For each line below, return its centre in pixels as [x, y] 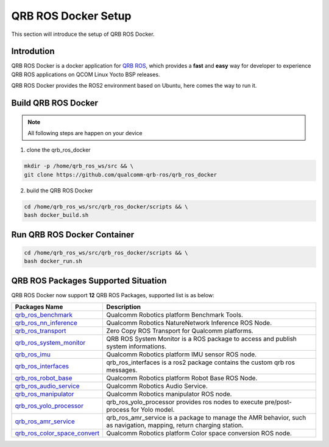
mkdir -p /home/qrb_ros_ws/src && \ [79, 166]
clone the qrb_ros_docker [58, 150]
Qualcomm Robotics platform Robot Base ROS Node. [182, 378]
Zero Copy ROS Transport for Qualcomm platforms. [180, 331]
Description [124, 307]
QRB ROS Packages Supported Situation [89, 280]
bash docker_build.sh [56, 215]
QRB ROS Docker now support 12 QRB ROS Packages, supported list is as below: [113, 295]
